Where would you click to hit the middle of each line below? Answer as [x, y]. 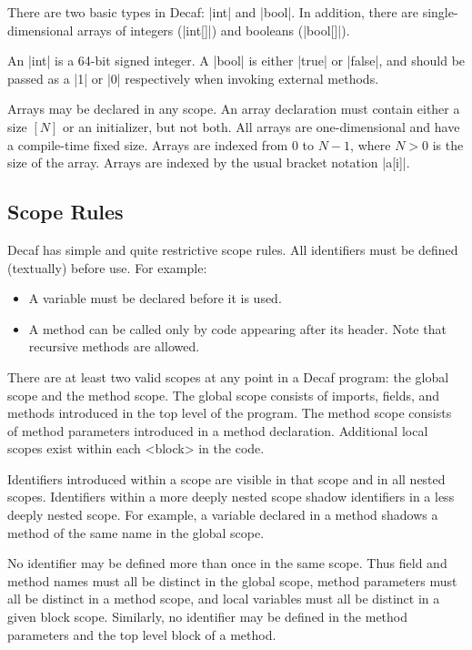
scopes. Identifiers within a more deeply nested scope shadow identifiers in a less [231, 497]
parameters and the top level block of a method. [142, 634]
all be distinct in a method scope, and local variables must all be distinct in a [224, 599]
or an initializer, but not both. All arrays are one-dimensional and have [261, 126]
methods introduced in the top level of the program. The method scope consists [230, 413]
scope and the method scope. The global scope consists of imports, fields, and [224, 395]
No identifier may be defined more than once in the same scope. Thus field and [227, 563]
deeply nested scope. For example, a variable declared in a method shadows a [223, 515]
